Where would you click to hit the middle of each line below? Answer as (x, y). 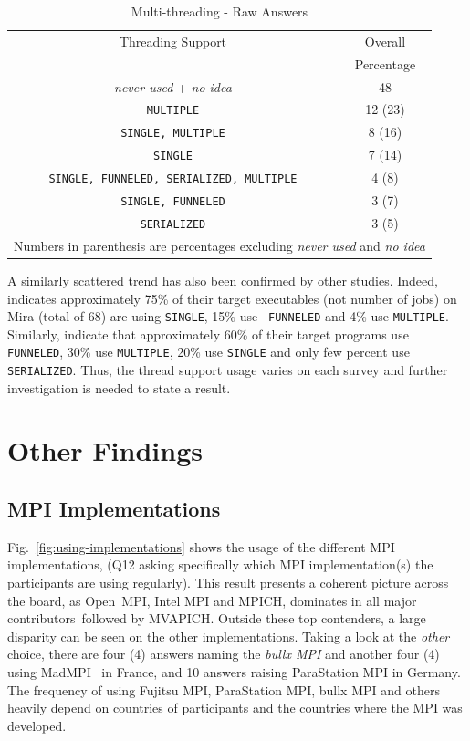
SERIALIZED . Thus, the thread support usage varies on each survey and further (228, 370)
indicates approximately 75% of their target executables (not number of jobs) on (232, 298)
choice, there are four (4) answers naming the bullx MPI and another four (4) (224, 654)
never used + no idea (173, 86)
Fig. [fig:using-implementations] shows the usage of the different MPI (201, 546)
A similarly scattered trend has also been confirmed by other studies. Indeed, (223, 280)
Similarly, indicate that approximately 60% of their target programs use (208, 334)
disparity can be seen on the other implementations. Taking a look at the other (229, 636)
